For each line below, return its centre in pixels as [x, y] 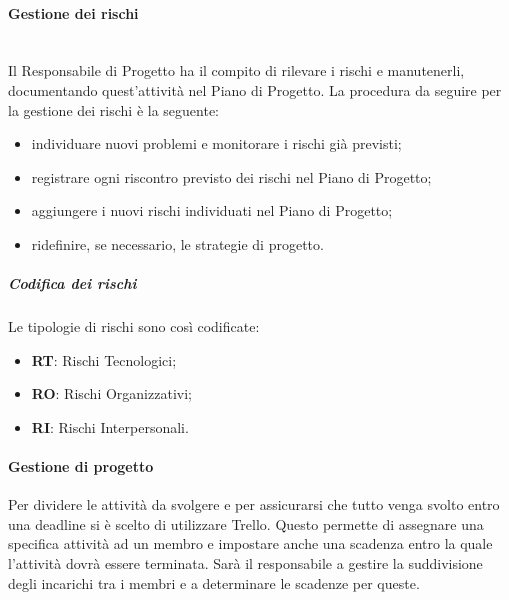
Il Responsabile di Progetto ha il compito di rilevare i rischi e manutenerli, [236, 70]
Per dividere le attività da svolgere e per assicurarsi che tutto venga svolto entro [254, 504]
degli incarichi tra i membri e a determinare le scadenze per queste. [214, 582]
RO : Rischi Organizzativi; [111, 393]
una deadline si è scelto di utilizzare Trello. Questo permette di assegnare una [246, 523]
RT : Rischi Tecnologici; [104, 359]
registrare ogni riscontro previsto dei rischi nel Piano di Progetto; [231, 176]
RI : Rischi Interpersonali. [110, 426]
